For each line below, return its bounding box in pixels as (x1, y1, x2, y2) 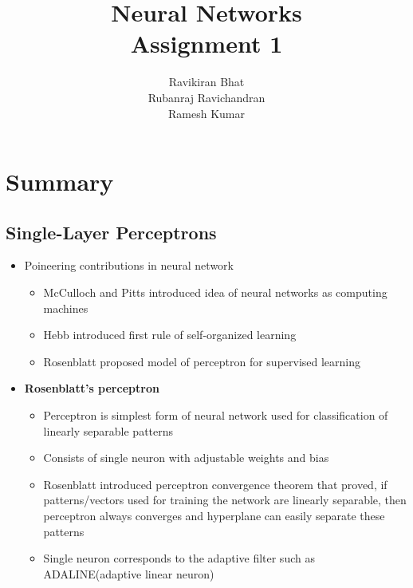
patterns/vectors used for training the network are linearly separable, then (43, 491, 407, 508)
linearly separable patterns (43, 422, 174, 439)
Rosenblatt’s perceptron (24, 380, 159, 397)
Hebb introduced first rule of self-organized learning (43, 326, 297, 343)
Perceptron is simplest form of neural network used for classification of (43, 407, 388, 424)
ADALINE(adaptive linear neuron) (43, 565, 214, 582)
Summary (6, 165, 114, 198)
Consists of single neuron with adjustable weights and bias (43, 449, 329, 466)
